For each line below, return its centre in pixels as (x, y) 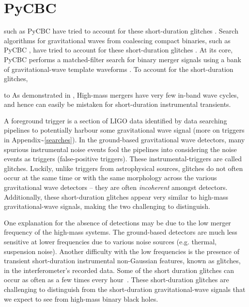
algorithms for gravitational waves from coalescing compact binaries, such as (117, 40)
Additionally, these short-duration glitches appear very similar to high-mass (116, 196)
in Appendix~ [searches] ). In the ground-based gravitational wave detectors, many (124, 140)
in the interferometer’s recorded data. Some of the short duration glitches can (119, 270)
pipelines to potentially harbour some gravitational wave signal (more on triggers (124, 130)
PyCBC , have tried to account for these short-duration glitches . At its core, (118, 50)
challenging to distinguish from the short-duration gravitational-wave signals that (125, 289)
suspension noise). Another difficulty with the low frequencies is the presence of (122, 251)
